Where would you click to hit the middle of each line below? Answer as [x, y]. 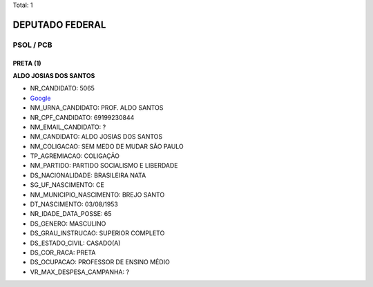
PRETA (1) [27, 63]
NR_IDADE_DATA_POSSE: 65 [71, 214]
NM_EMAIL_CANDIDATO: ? [68, 127]
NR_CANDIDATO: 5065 [62, 88]
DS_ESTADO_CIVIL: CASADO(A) [75, 243]
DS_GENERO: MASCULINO [68, 224]
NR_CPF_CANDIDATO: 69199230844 [82, 117]
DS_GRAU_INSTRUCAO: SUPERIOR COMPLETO [97, 233]
